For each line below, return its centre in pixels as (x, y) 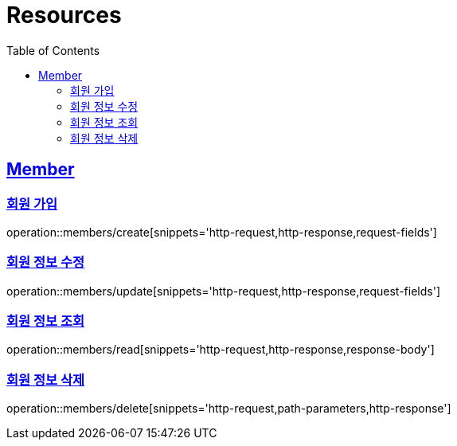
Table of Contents (53, 50)
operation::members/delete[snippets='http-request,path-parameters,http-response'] (229, 409)
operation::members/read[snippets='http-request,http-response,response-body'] (221, 350)
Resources (64, 15)
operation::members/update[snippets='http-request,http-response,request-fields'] (224, 291)
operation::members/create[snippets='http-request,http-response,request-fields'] (222, 232)
